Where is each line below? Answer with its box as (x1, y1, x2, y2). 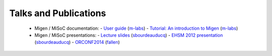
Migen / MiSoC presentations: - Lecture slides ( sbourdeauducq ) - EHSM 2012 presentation (34, 32, 223, 38)
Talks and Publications (9, 8, 106, 19)
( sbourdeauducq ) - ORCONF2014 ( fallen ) (34, 39, 120, 45)
